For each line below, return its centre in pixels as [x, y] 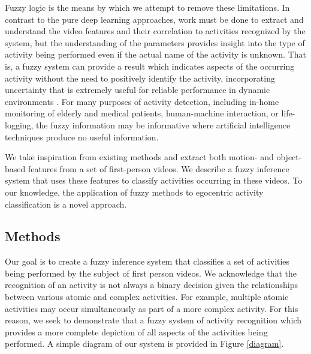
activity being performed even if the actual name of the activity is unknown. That [156, 54]
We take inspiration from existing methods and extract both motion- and [139, 157]
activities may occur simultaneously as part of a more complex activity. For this [152, 308]
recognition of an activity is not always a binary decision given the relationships [151, 285]
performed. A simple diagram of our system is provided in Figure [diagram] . [144, 343]
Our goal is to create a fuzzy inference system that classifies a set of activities [147, 261]
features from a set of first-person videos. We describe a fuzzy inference [158, 168]
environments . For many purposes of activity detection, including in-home [142, 101]
